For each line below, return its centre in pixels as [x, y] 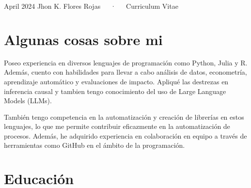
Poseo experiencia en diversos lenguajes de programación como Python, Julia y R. [126, 62]
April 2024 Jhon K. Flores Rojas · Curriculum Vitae [91, 6]
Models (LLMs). [28, 101]
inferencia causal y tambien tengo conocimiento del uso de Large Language [115, 91]
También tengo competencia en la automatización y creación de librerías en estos [124, 117]
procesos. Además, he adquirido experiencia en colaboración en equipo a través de [125, 135]
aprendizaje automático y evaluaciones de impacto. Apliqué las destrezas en [116, 81]
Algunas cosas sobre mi [83, 39]
